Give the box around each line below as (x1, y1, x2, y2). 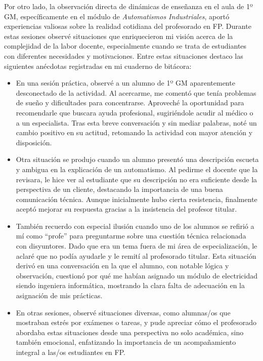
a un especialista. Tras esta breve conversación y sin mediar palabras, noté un (16, 117, 257, 128)
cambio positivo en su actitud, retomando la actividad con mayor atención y (16, 127, 253, 138)
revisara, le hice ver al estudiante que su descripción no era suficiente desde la (16, 174, 257, 184)
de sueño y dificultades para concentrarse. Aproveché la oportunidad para (16, 97, 244, 108)
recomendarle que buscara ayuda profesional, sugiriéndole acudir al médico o (16, 107, 253, 117)
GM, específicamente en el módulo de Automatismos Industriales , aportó (4, 11, 230, 21)
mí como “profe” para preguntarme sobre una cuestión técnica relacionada (16, 230, 246, 241)
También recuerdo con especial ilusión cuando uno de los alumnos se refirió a (16, 220, 254, 231)
